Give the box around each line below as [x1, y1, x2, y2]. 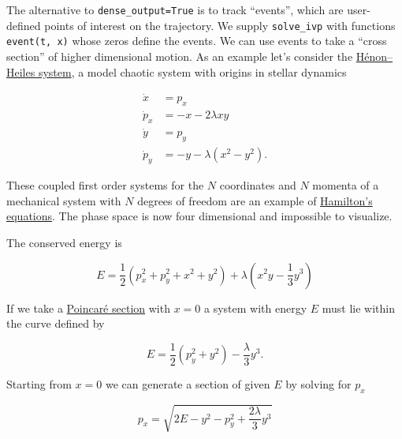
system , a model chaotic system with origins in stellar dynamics [38, 63, 347, 80]
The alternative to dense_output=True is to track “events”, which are [6, 2, 344, 17]
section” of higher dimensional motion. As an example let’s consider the [6, 47, 353, 64]
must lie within [322, 299, 395, 316]
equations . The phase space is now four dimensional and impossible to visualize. [6, 208, 393, 224]
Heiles [6, 63, 35, 80]
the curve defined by [6, 315, 105, 332]
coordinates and [219, 177, 296, 193]
